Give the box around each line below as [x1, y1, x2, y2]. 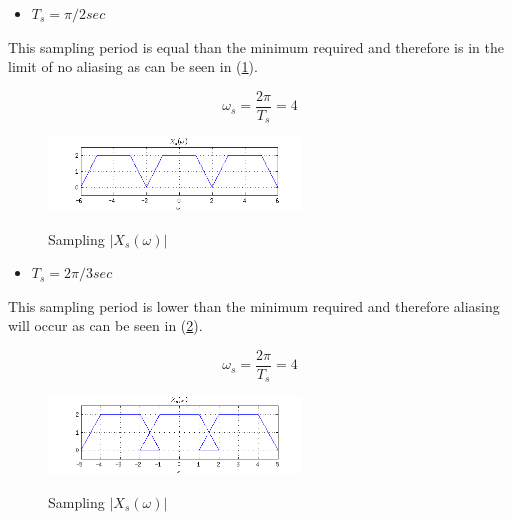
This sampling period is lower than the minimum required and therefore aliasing [8, 295, 500, 316]
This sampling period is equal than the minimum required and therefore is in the [8, 36, 504, 57]
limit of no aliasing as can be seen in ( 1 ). [8, 56, 258, 77]
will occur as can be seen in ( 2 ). [8, 315, 203, 336]
